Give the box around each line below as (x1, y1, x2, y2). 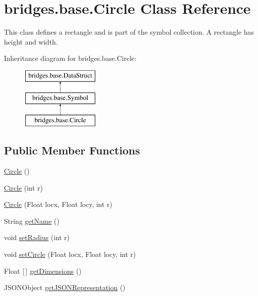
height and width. (4, 36, 58, 47)
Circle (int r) (4, 182, 43, 193)
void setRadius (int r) (4, 232, 70, 243)
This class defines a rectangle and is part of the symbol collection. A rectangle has (4, 27, 254, 37)
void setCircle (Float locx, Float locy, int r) (4, 249, 136, 259)
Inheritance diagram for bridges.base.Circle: (4, 53, 137, 63)
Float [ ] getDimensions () (4, 265, 82, 276)
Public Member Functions (4, 143, 140, 158)
